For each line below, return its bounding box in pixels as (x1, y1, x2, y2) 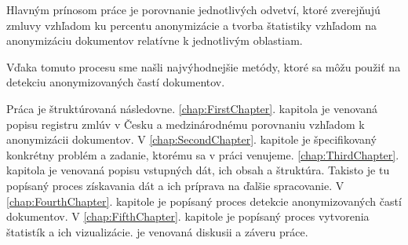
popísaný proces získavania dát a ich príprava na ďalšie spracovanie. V (6, 177, 344, 193)
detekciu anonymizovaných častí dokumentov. (6, 74, 225, 90)
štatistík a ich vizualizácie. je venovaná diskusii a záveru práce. (6, 223, 308, 240)
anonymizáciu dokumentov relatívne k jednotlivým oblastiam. (6, 32, 303, 49)
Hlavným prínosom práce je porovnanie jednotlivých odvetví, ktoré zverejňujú (6, 2, 381, 17)
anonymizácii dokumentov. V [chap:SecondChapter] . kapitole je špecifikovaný (6, 131, 377, 148)
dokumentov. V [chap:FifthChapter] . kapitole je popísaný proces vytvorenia (6, 208, 370, 225)
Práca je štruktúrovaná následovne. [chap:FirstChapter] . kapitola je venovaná (6, 100, 378, 116)
